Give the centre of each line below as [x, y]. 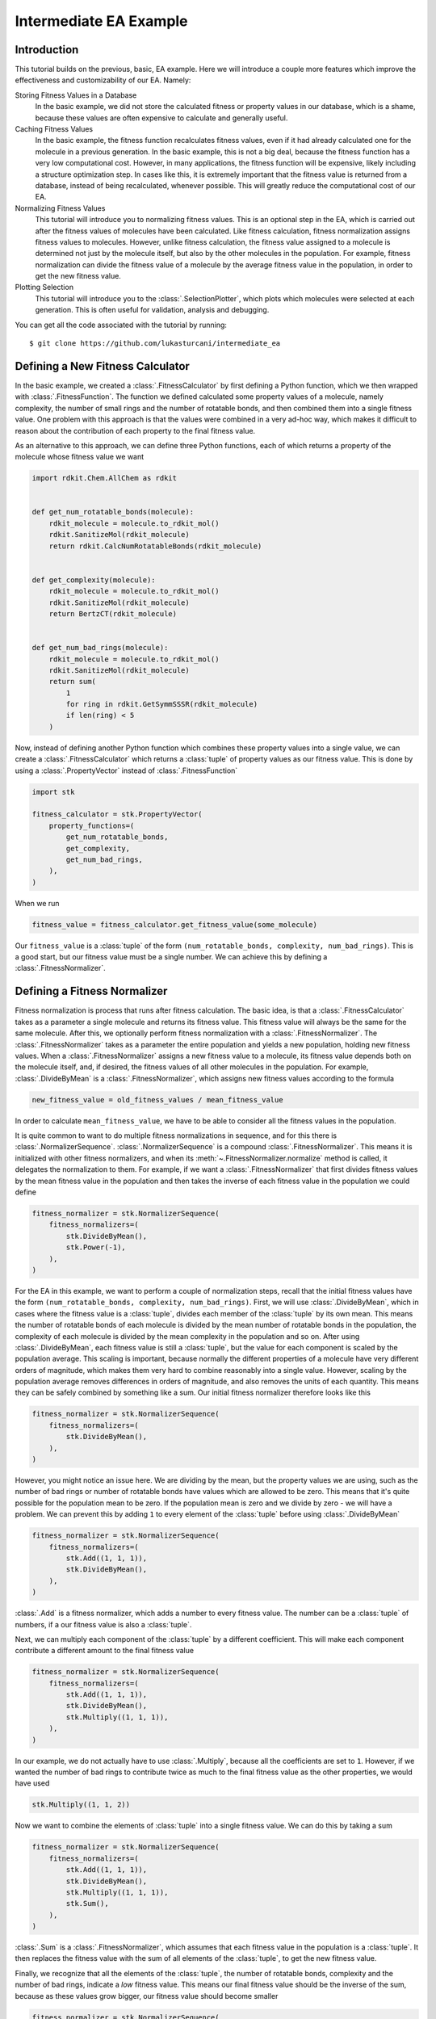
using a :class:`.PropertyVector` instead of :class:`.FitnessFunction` [126, 770]
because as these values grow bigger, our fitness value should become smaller [147, 1996]
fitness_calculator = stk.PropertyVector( [117, 814]
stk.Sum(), [87, 1904]
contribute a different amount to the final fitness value [104, 1651]
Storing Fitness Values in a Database [76, 95]
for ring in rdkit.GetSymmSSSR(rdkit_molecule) [162, 704]
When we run [37, 903]
